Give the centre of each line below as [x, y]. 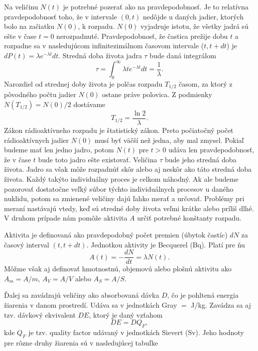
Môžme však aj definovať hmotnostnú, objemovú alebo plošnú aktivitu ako [118, 269]
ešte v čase [20, 36]
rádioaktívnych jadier [37, 140]
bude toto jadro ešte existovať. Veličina [98, 159]
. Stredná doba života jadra [100, 55]
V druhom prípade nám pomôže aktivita [66, 218]
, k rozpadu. [96, 26]
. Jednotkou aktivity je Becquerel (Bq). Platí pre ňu [166, 244]
